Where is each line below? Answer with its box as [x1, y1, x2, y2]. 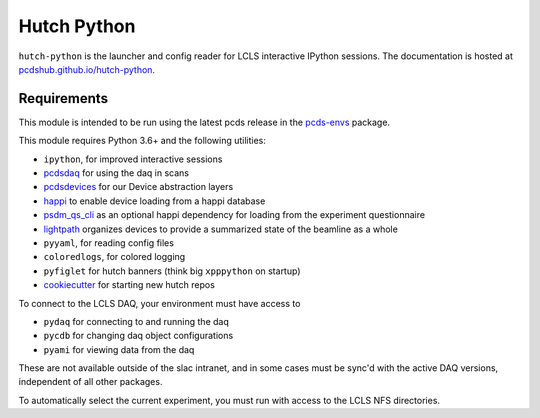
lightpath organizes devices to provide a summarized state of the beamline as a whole [43, 223, 399, 235]
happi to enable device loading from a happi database [43, 195, 266, 207]
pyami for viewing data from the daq [43, 343, 195, 355]
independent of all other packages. [18, 376, 163, 388]
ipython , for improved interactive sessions [43, 153, 223, 165]
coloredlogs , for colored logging [43, 251, 186, 263]
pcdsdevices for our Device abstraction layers [43, 181, 234, 193]
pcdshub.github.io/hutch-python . [18, 63, 155, 75]
